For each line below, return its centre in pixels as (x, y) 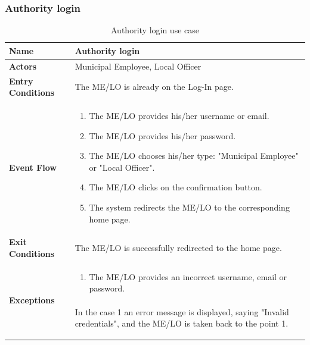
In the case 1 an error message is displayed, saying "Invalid (182, 311)
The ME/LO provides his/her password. (162, 135)
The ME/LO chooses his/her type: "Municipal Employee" (194, 156)
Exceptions (32, 299)
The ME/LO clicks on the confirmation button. (176, 187)
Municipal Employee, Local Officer (138, 66)
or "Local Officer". (122, 167)
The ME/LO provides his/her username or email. (179, 115)
